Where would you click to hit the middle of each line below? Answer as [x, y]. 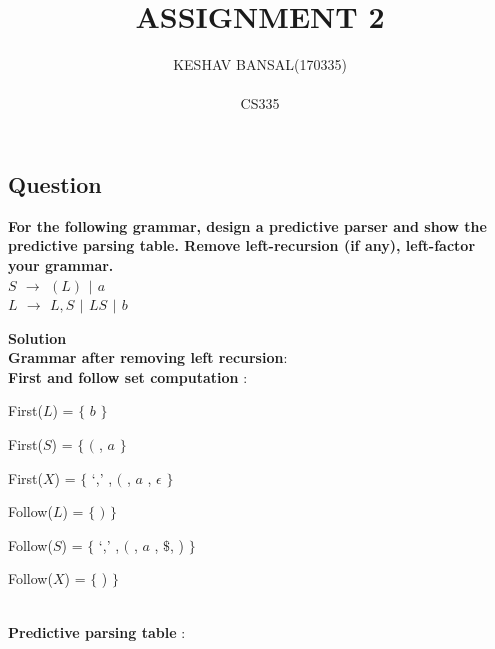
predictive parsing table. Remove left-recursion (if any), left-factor [242, 245]
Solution [37, 337]
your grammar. [61, 264]
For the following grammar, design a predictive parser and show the [247, 225]
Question [55, 183]
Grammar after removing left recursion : [148, 357]
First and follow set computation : [128, 376]
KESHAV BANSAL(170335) [260, 64]
